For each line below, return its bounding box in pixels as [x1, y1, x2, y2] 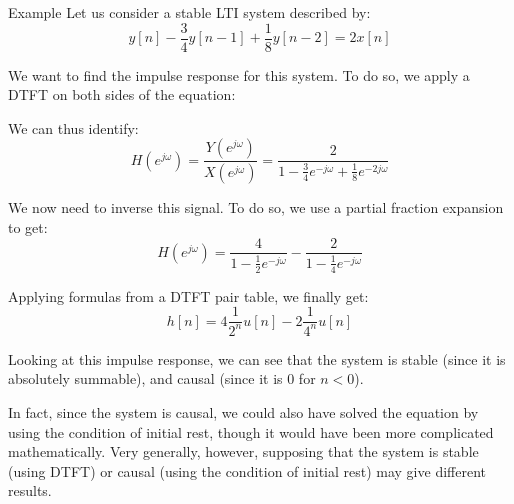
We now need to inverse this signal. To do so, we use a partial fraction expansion [8, 197, 504, 218]
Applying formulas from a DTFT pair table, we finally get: [8, 285, 369, 306]
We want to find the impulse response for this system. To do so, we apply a [8, 64, 470, 85]
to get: [8, 216, 48, 237]
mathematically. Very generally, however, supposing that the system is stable [8, 441, 479, 462]
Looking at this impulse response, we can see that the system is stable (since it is [8, 348, 506, 369]
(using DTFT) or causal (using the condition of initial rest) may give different [8, 460, 486, 481]
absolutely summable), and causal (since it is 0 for [8, 368, 316, 389]
